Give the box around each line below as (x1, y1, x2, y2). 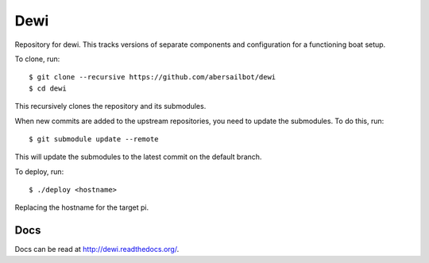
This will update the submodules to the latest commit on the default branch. (14, 152, 262, 162)
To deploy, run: (14, 167, 64, 176)
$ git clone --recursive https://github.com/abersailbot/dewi (29, 72, 276, 82)
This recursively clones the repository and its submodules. (14, 102, 207, 111)
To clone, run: (14, 54, 60, 64)
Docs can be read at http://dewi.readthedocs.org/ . (14, 245, 180, 254)
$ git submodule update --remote (29, 134, 159, 143)
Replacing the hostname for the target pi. (14, 203, 149, 212)
